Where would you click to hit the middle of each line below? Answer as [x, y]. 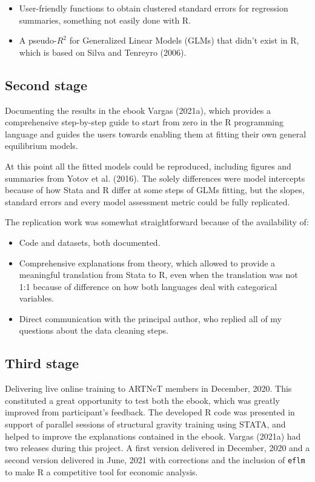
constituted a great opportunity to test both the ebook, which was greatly [142, 400]
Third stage [42, 363]
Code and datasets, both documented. [90, 242]
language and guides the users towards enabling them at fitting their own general [156, 134]
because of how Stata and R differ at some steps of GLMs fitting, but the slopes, [155, 190]
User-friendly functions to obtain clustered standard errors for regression [154, 8]
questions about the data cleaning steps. [94, 330]
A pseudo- [38, 40]
